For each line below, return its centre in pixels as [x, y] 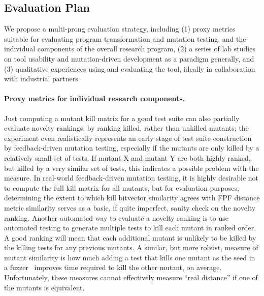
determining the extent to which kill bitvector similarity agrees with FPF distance [132, 198]
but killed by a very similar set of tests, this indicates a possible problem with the [131, 168]
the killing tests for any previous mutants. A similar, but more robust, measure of [131, 247]
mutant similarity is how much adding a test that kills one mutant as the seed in [130, 257]
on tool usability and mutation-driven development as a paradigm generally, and [129, 58]
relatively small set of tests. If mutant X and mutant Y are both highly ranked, [127, 157]
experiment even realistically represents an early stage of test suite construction [128, 138]
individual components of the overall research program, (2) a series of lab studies [130, 49]
